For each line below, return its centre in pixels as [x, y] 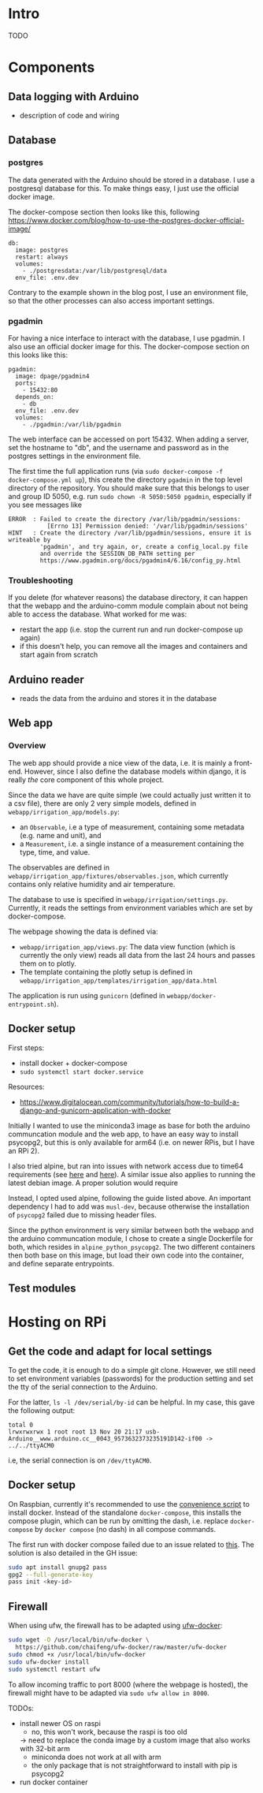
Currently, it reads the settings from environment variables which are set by [131, 908]
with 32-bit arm [45, 1748]
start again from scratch [59, 654]
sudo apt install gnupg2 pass [58, 1567]
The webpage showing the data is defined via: [83, 931]
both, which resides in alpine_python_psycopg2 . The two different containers [132, 1247]
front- [243, 762]
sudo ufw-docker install [49, 1662]
